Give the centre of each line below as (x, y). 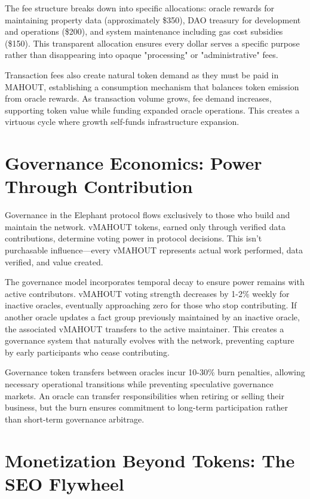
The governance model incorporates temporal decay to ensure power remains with (155, 282)
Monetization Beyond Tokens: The (150, 460)
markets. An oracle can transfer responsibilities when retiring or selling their (145, 395)
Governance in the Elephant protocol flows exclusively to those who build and (148, 215)
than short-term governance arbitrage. (75, 419)
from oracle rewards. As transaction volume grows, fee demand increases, (138, 98)
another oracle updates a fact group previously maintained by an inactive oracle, (152, 317)
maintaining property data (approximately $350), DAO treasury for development (153, 19)
